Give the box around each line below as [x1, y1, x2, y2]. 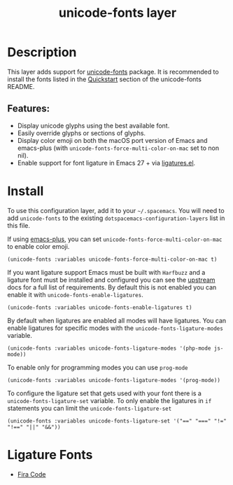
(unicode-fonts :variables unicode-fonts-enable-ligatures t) [7, 303, 192, 311]
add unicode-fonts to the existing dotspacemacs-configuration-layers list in [7, 214, 225, 222]
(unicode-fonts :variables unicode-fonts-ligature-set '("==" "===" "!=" [7, 417, 227, 425]
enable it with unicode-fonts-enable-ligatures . [7, 290, 143, 299]
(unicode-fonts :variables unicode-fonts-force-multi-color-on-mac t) [7, 256, 218, 263]
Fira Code [17, 470, 46, 478]
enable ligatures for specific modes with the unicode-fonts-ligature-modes [7, 324, 224, 332]
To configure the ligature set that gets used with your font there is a [7, 389, 202, 397]
